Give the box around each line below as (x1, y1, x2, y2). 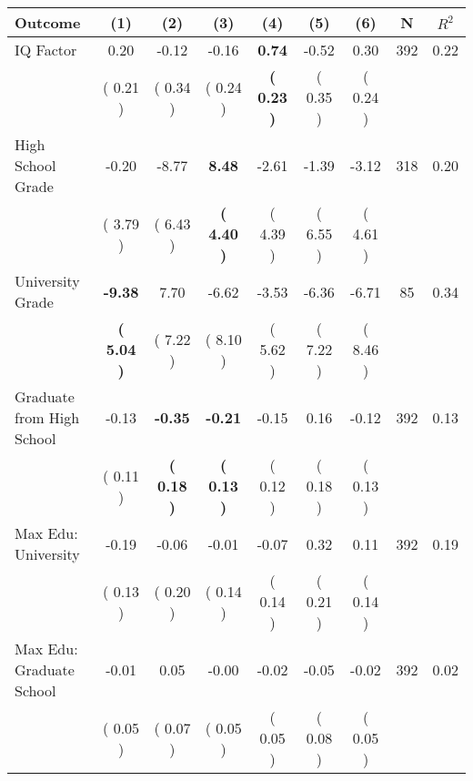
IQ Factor (15, 39, 77, 60)
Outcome (15, 12, 81, 33)
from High (15, 407, 80, 428)
